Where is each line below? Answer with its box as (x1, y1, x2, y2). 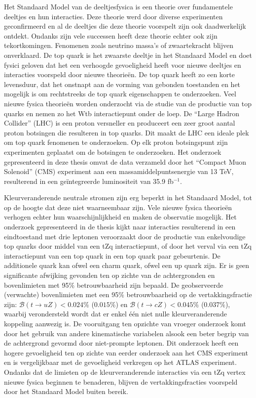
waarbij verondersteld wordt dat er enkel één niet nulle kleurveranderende (4, 309, 227, 319)
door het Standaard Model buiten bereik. (4, 386, 128, 397)
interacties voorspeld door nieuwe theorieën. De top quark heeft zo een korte (4, 69, 235, 80)
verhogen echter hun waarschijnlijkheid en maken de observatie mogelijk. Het (4, 212, 237, 222)
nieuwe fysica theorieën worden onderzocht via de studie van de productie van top (4, 98, 252, 108)
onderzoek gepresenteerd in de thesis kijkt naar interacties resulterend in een (4, 221, 236, 232)
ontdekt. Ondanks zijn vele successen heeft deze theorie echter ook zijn (4, 30, 218, 41)
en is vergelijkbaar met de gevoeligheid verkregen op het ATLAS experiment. (4, 357, 237, 367)
